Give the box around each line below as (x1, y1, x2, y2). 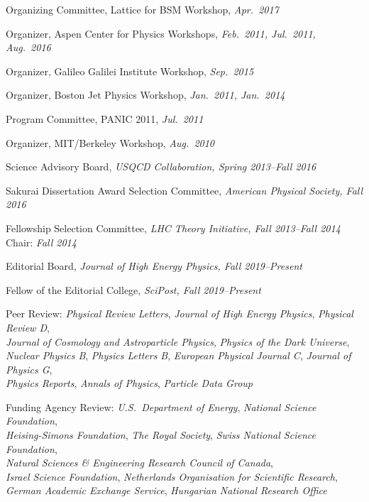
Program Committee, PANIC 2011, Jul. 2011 (6, 111, 204, 126)
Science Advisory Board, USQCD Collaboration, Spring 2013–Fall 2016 (6, 159, 316, 174)
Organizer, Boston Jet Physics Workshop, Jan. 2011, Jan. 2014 (6, 87, 285, 102)
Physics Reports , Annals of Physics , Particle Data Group (6, 376, 253, 391)
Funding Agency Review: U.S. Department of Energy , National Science (6, 399, 316, 414)
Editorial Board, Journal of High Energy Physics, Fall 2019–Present (6, 258, 302, 273)
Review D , (6, 320, 50, 334)
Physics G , (6, 361, 53, 376)
